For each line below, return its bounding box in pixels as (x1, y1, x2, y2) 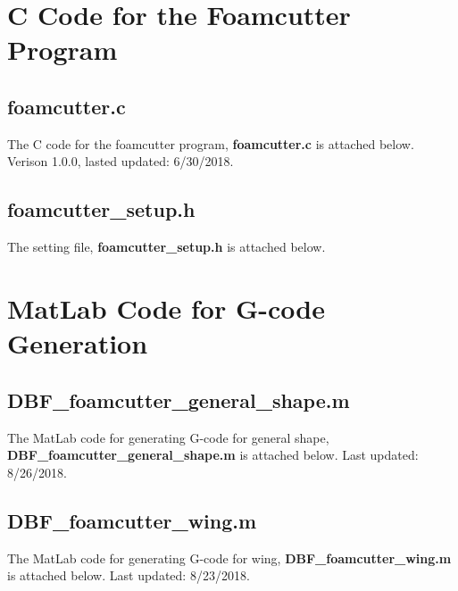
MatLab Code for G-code (7, 289, 325, 326)
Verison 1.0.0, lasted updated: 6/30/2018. (7, 152, 234, 171)
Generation (7, 325, 148, 362)
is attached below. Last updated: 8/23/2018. (7, 566, 250, 585)
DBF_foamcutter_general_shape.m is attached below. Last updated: (7, 445, 419, 464)
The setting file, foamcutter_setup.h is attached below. (7, 237, 326, 256)
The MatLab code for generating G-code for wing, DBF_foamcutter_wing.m (7, 548, 452, 567)
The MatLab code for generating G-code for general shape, (7, 428, 329, 446)
